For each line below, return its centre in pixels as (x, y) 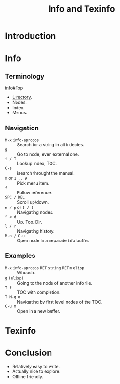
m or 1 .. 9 (16, 178)
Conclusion (29, 353)
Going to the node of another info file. (55, 283)
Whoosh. (26, 272)
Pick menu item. (33, 183)
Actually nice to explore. (36, 371)
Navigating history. (36, 231)
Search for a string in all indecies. (51, 145)
